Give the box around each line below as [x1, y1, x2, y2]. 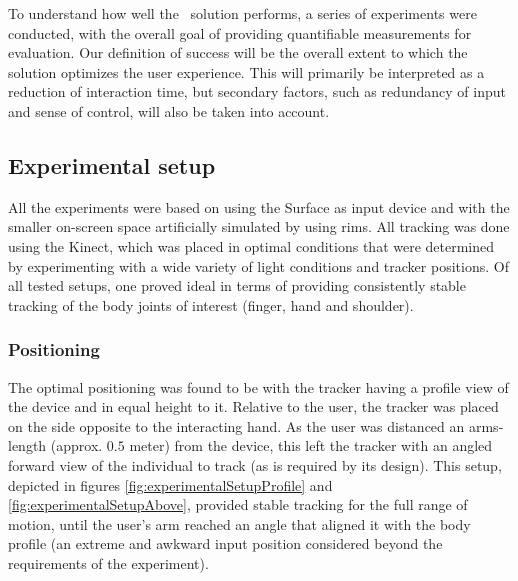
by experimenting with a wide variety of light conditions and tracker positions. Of [8, 255, 509, 276]
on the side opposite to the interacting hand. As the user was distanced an [8, 415, 465, 436]
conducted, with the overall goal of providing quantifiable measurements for [8, 22, 472, 43]
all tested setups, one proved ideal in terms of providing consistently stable [8, 275, 466, 296]
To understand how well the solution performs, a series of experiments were [8, 3, 477, 23]
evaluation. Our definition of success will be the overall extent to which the [8, 42, 468, 63]
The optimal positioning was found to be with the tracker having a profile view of [8, 376, 509, 397]
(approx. [50, 435, 103, 456]
